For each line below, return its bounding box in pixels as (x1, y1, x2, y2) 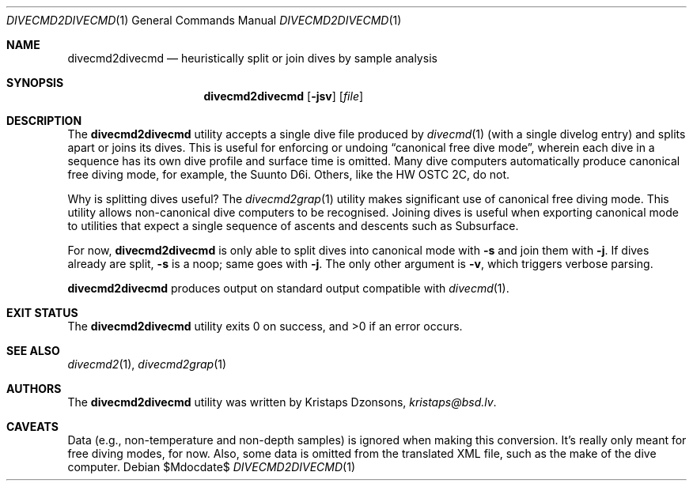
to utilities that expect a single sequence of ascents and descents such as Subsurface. (67, 219, 519, 232)
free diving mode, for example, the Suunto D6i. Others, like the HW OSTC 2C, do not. (67, 168, 510, 181)
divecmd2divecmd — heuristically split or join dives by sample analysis (67, 51, 437, 65)
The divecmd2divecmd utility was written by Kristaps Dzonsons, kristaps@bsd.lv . (67, 395, 497, 409)
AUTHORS (6, 382, 62, 395)
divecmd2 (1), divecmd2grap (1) (67, 357, 227, 371)
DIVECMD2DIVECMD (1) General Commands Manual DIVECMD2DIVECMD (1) (6, 13, 402, 27)
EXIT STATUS (6, 306, 78, 319)
